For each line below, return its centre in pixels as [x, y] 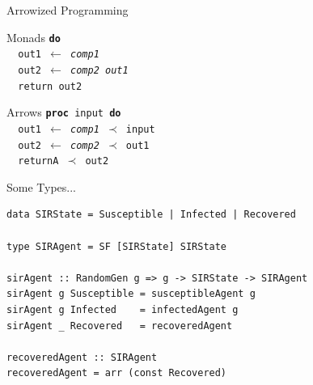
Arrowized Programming [68, 10]
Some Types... [42, 186]
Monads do [34, 37]
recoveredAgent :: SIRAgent [82, 357]
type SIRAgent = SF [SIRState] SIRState [117, 246]
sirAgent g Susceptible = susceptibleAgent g [131, 294]
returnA [38, 161]
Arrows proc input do [64, 112]
